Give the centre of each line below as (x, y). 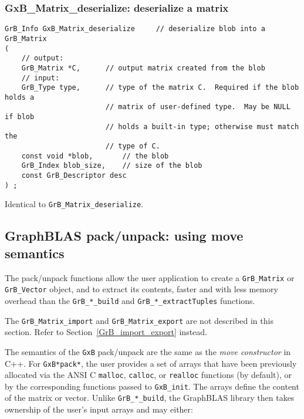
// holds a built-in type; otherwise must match (202, 126)
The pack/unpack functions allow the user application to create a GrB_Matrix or (150, 277)
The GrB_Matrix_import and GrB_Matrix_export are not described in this (139, 320)
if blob (20, 117)
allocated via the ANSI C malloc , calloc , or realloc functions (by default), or (148, 375)
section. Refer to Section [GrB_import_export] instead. (106, 332)
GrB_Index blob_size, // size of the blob (112, 166)
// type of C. (133, 146)
